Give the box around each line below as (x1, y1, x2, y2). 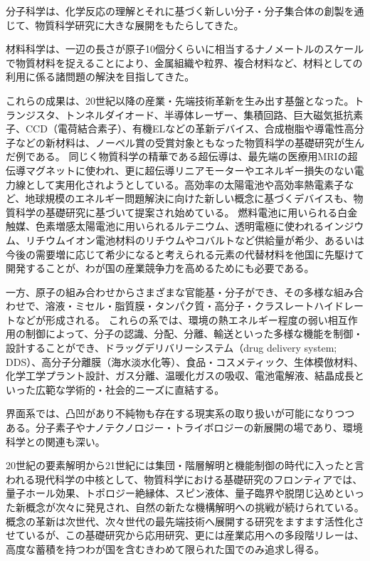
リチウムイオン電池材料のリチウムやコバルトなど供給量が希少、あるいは (25, 232, 364, 247)
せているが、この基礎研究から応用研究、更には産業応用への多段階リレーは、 (6, 528, 364, 542)
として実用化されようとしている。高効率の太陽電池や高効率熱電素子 (25, 177, 344, 192)
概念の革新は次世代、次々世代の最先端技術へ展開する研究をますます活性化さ (6, 513, 364, 528)
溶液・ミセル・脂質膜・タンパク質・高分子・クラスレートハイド (45, 298, 344, 313)
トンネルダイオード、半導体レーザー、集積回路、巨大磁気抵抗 (65, 107, 354, 122)
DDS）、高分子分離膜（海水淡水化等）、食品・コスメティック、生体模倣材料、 (6, 354, 364, 369)
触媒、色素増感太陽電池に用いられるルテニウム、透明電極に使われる (6, 219, 324, 234)
